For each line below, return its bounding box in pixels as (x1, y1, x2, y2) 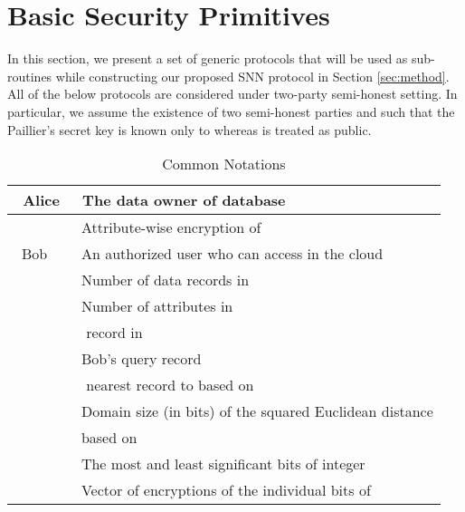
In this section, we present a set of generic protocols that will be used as (7, 49, 408, 68)
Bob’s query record (81, 348, 202, 370)
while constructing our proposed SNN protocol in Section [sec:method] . (55, 66, 450, 85)
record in (86, 322, 143, 343)
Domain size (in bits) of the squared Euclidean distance (81, 401, 433, 422)
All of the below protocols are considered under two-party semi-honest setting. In (7, 84, 458, 103)
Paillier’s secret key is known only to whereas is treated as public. (7, 120, 372, 139)
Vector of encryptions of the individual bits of (81, 479, 371, 501)
